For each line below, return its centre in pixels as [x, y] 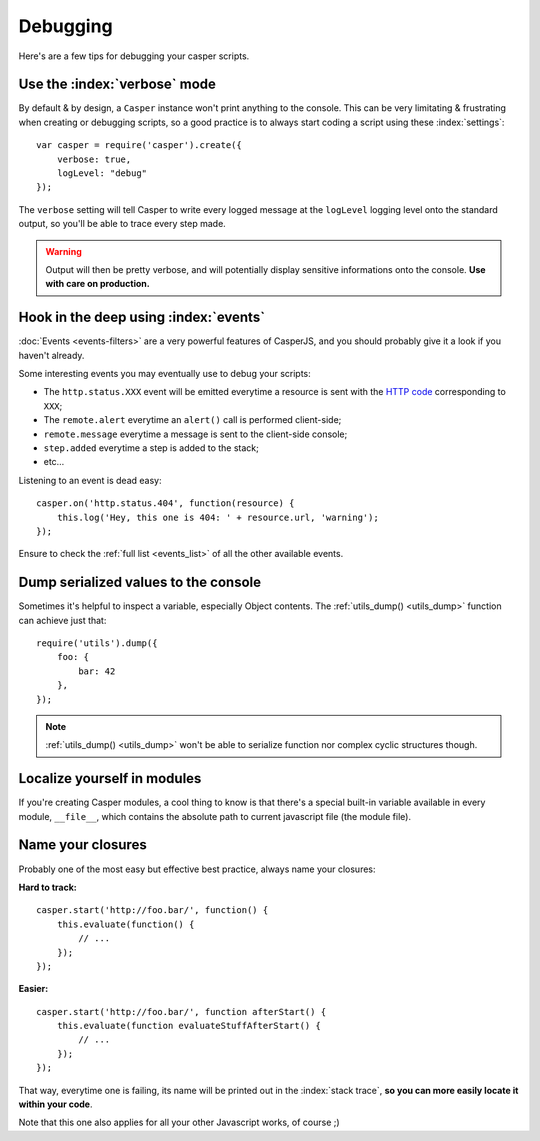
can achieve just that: [62, 620]
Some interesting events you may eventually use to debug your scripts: [165, 374]
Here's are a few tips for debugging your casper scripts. [134, 56]
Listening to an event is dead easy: [90, 480]
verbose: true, [94, 159]
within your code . [55, 1104]
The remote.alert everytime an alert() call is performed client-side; [192, 420]
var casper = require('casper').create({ [139, 145]
